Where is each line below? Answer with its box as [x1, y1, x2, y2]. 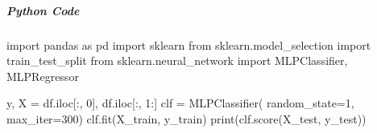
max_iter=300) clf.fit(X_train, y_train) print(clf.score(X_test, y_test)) [6, 110, 367, 127]
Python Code [6, 2, 80, 18]
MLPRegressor [6, 67, 79, 84]
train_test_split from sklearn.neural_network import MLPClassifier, [6, 52, 348, 69]
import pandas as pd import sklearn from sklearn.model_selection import [6, 36, 371, 53]
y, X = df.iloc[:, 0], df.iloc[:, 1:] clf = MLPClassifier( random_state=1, [6, 95, 354, 111]
